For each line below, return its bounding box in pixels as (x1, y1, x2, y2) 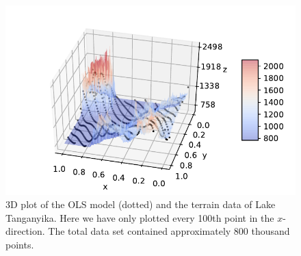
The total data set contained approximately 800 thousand (48, 224, 290, 238)
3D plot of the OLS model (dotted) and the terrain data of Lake (5, 197, 276, 212)
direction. (5, 224, 45, 238)
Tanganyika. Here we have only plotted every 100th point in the (5, 210, 274, 225)
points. (5, 237, 34, 251)
